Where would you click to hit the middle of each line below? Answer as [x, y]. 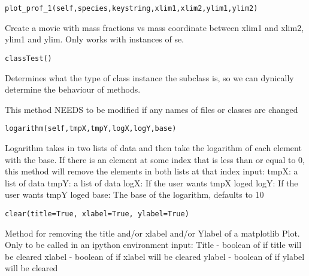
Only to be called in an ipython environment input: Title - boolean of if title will [153, 245]
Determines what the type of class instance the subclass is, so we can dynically [149, 77]
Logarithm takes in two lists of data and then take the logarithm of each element [153, 147]
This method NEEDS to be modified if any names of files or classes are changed [152, 109]
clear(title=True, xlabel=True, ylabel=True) [97, 214]
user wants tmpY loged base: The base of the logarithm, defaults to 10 [134, 194]
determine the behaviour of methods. [73, 89]
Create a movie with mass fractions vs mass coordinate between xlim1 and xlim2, [154, 27]
